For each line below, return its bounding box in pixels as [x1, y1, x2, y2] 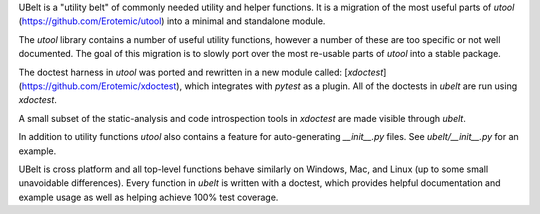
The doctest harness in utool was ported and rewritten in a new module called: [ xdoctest [18, 66, 384, 78]
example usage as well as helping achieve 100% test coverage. [18, 191, 279, 203]
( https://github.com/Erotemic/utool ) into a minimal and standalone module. [18, 15, 326, 27]
